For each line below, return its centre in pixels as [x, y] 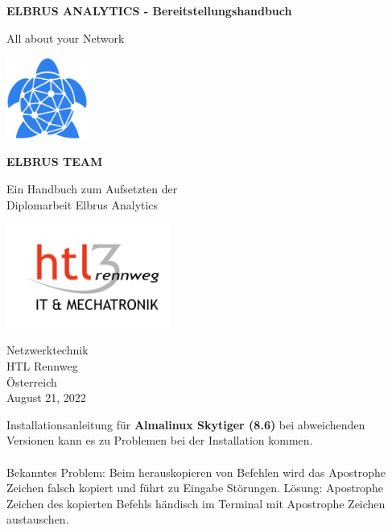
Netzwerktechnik [47, 350]
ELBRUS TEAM [55, 161]
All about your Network [66, 37]
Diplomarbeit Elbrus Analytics [83, 204]
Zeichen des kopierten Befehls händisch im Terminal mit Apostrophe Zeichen [196, 503]
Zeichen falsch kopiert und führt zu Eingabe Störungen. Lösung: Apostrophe [195, 488]
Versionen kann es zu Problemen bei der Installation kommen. [160, 440]
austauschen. [38, 519]
